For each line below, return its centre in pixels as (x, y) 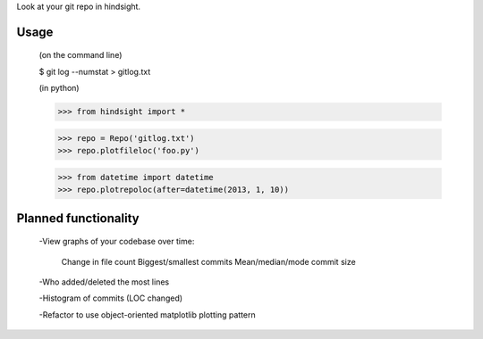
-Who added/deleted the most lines (104, 282)
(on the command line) (80, 55)
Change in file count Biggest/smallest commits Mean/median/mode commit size (209, 261)
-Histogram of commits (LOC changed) (111, 298)
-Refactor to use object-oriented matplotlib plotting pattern (147, 314)
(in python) (59, 88)
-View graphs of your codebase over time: (117, 242)
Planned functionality (78, 218)
